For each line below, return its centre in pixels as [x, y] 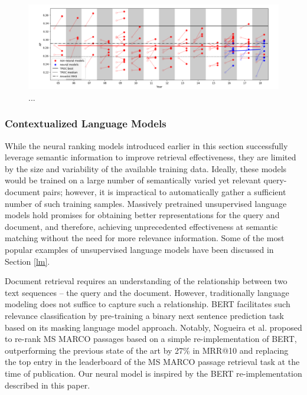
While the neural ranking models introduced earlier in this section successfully [146, 145]
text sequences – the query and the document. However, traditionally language [147, 292]
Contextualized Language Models [86, 124]
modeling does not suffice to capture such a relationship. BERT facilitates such [148, 304]
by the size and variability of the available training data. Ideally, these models [146, 168]
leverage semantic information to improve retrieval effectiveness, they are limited [151, 157]
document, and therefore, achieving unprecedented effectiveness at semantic [141, 226]
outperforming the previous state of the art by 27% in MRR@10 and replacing [147, 350]
